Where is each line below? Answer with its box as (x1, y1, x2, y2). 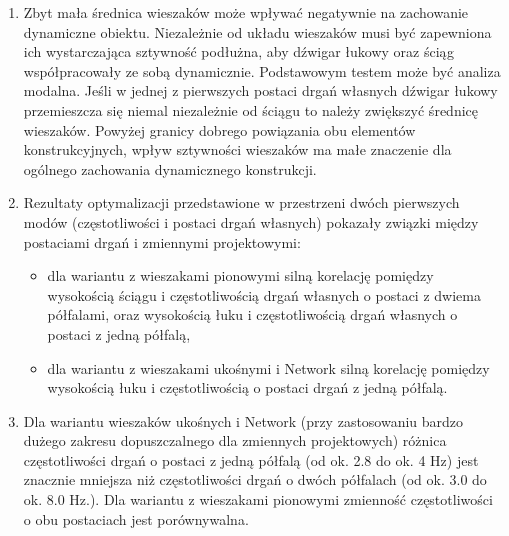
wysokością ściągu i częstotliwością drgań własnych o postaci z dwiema (47, 284, 481, 305)
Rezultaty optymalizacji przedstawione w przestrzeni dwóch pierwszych (23, 192, 460, 213)
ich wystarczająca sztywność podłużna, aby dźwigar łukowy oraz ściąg (23, 41, 454, 62)
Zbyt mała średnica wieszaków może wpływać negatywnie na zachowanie (23, 2, 469, 22)
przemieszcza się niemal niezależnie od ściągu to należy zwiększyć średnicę (23, 99, 478, 120)
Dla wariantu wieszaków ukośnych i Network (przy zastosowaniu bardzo (23, 410, 464, 431)
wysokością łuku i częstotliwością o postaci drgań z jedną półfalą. (47, 377, 448, 398)
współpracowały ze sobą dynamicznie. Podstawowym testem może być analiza (23, 60, 501, 81)
